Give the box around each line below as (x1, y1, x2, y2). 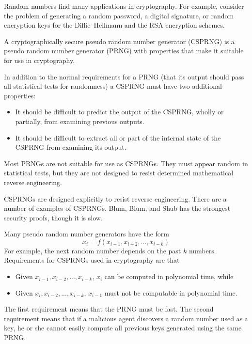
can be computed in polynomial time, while (104, 271, 234, 281)
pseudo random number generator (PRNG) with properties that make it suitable (4, 46, 244, 56)
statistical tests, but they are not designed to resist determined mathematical (4, 168, 234, 178)
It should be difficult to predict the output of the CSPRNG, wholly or (15, 107, 224, 117)
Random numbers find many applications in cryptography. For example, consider (4, 1, 244, 11)
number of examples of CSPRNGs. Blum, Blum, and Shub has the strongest (4, 203, 231, 213)
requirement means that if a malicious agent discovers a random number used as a (4, 313, 248, 323)
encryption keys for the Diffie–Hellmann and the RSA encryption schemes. (4, 20, 225, 30)
